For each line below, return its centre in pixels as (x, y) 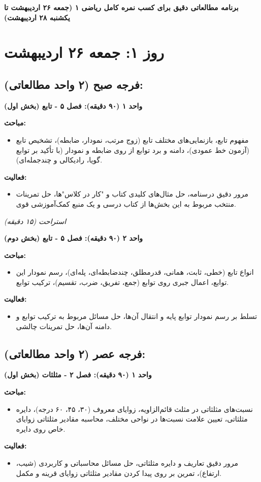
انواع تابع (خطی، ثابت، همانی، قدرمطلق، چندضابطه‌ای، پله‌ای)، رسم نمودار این (135, 272)
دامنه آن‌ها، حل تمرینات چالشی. (64, 326)
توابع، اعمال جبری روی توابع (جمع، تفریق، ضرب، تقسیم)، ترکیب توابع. (122, 282)
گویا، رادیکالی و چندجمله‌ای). (59, 160)
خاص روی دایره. (41, 428)
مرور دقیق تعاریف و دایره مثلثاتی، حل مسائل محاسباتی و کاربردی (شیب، (127, 463)
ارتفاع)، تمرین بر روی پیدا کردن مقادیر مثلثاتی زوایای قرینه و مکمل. (119, 473)
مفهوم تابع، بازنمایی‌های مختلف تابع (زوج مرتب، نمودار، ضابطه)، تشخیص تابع (132, 139)
